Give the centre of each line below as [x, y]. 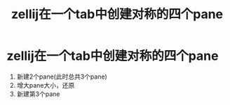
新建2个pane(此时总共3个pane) [62, 76]
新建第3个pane [38, 94]
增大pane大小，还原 [46, 85]
